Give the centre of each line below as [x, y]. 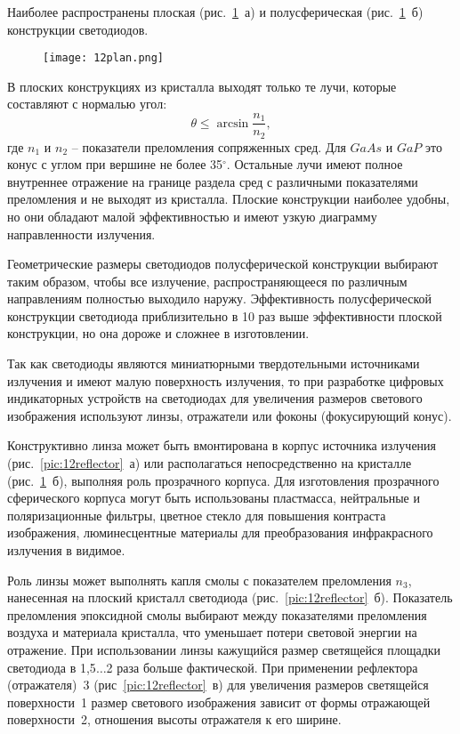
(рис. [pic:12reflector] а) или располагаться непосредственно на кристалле [210, 463]
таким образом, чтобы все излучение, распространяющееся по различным [207, 281]
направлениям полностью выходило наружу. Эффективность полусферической [220, 298]
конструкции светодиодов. [78, 29]
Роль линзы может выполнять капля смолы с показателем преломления [199, 580]
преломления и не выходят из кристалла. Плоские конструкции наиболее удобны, [229, 199]
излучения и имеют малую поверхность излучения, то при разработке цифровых [226, 380]
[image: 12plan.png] [104, 58]
